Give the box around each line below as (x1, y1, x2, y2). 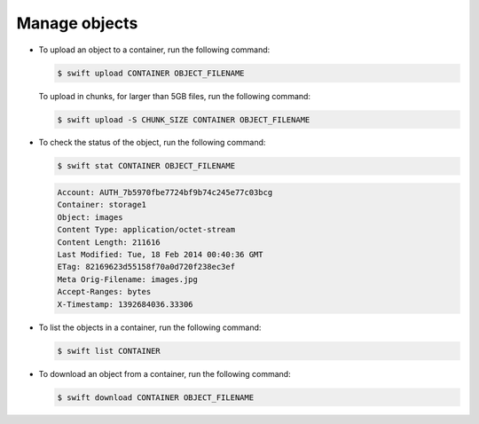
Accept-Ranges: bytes (57, 287, 152, 297)
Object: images (57, 212, 123, 222)
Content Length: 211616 (57, 237, 161, 247)
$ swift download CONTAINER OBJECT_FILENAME (57, 392, 255, 403)
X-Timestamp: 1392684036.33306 (57, 299, 194, 310)
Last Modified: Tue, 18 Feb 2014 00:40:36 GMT (57, 249, 263, 259)
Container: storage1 (57, 200, 146, 210)
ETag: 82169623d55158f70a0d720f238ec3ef (57, 262, 235, 272)
